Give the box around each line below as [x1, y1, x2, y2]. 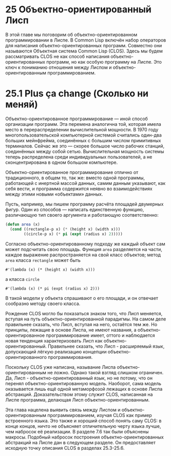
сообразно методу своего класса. [5, 300, 81, 307]
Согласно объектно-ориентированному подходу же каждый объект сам [5, 240, 165, 247]
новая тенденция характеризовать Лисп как [5, 337, 103, 344]
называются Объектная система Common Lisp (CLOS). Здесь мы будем [5, 48, 163, 54]
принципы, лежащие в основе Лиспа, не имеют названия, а [5, 327, 137, 333]
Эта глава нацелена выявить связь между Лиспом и [5, 407, 121, 413]
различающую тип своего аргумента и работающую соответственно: [5, 212, 159, 218]
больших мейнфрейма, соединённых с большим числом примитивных [5, 137, 161, 143]
